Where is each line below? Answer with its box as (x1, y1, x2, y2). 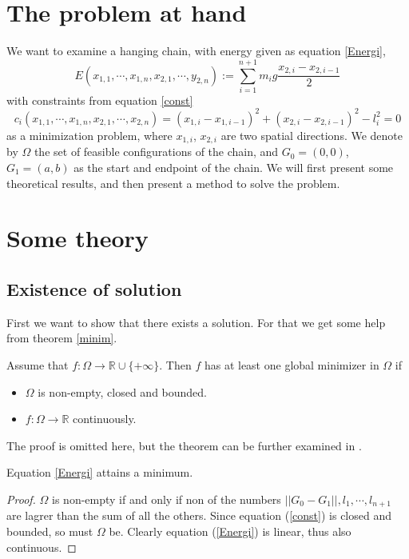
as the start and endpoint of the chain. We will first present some (73, 158, 394, 175)
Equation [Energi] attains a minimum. (6, 464, 193, 481)
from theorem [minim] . (6, 329, 117, 346)
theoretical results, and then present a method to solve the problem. (6, 174, 340, 191)
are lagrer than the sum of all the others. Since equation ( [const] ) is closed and (6, 507, 391, 524)
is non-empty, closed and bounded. (38, 383, 208, 400)
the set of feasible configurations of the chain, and (34, 143, 279, 160)
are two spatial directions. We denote (220, 126, 403, 143)
